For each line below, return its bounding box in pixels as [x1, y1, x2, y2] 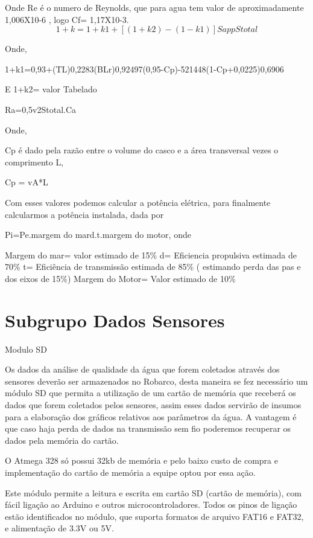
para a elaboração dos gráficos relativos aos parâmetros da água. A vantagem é [5, 410, 297, 423]
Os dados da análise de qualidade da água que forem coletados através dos [5, 363, 280, 376]
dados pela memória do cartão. [5, 434, 119, 446]
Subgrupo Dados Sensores [5, 307, 225, 332]
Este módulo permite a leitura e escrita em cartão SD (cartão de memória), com [5, 486, 302, 499]
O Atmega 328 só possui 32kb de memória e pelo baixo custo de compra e [5, 454, 278, 467]
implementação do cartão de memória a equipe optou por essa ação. [5, 466, 256, 478]
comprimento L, [5, 155, 64, 168]
